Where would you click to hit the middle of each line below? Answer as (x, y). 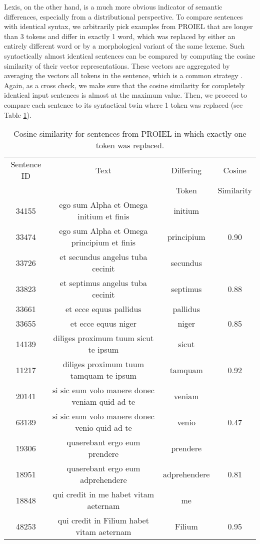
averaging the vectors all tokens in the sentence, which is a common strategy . (123, 75)
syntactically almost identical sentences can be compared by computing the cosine (130, 55)
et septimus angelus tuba (103, 283)
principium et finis (103, 242)
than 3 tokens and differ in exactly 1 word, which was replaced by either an (120, 36)
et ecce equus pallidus (103, 309)
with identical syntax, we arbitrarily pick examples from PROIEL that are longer (128, 26)
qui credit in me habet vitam (103, 494)
